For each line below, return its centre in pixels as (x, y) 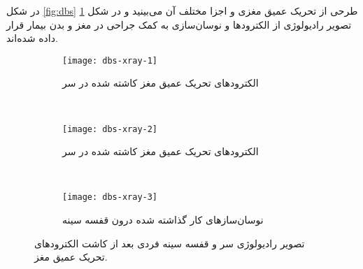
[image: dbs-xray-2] (110, 129)
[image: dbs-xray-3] (110, 197)
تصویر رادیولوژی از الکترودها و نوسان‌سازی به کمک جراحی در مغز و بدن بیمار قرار (179, 24)
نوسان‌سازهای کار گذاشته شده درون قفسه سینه (163, 220)
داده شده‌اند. (32, 38)
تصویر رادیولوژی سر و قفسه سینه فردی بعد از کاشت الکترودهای (170, 243)
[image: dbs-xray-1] (110, 60)
